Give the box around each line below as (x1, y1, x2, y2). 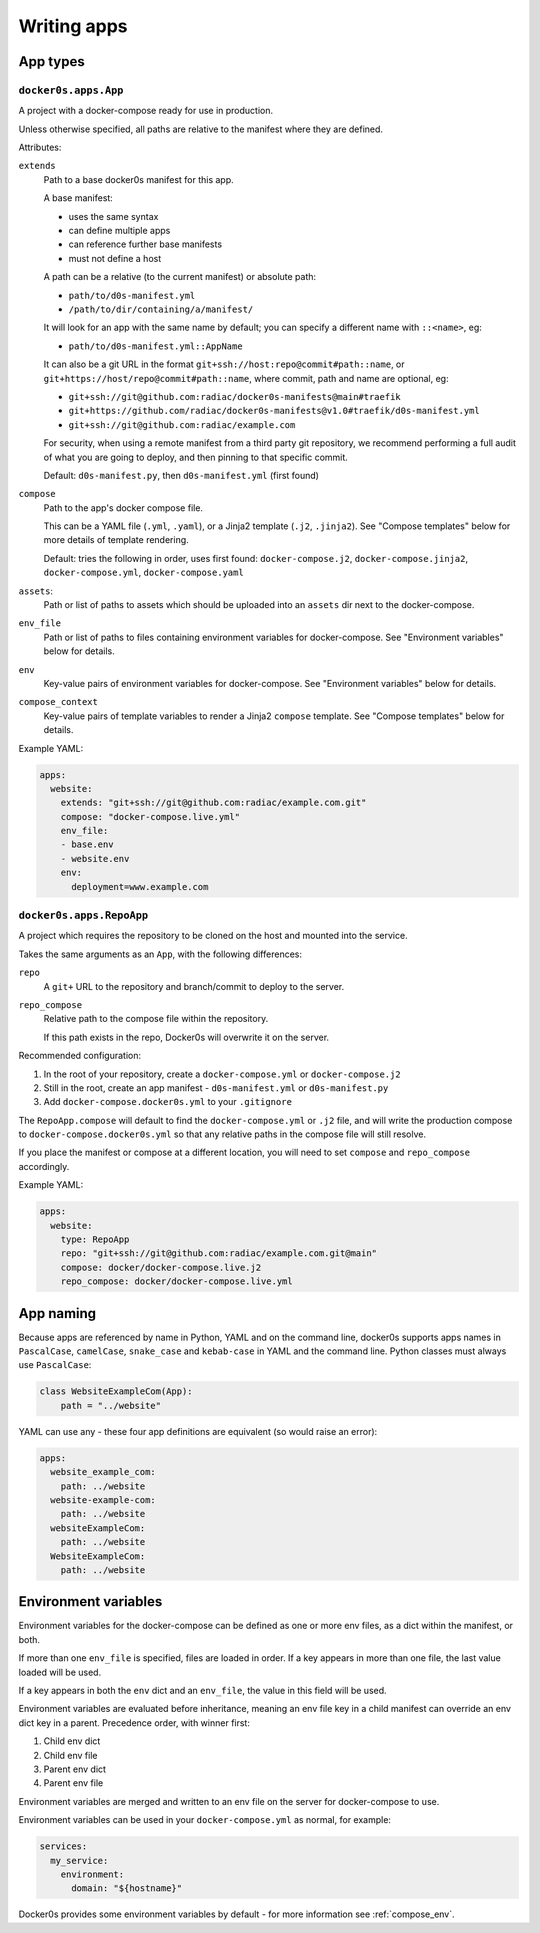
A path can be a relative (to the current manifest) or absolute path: (43, 271, 317, 283)
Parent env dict (43, 1763, 107, 1775)
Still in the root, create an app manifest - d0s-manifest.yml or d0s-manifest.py (43, 1081, 389, 1094)
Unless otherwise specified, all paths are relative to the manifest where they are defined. (18, 123, 384, 135)
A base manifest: (43, 192, 114, 204)
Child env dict (43, 1735, 101, 1747)
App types (18, 53, 85, 70)
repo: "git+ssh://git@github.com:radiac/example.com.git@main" (60, 1248, 378, 1259)
